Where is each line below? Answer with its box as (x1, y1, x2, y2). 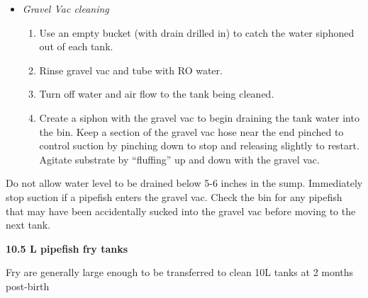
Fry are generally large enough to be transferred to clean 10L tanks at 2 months (6, 265, 354, 280)
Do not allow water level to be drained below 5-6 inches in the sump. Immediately (6, 176, 363, 190)
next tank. (6, 217, 51, 232)
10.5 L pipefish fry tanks (6, 241, 128, 256)
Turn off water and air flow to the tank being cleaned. (39, 86, 274, 101)
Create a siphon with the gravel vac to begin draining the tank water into (39, 110, 359, 125)
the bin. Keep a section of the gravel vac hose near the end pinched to (39, 124, 344, 139)
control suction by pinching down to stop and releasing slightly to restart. (39, 138, 359, 153)
